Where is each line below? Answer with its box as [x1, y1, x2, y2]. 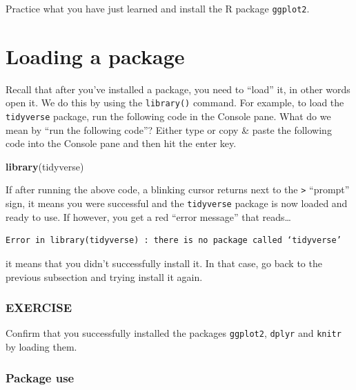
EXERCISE [6, 299, 72, 316]
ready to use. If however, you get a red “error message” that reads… [6, 209, 291, 224]
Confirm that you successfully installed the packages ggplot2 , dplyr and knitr [6, 326, 342, 340]
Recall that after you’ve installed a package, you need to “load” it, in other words [6, 81, 350, 96]
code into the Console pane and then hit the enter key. [6, 136, 237, 150]
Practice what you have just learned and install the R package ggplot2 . [6, 1, 310, 15]
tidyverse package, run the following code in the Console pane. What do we [6, 109, 331, 124]
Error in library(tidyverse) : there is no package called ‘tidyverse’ [6, 235, 342, 246]
